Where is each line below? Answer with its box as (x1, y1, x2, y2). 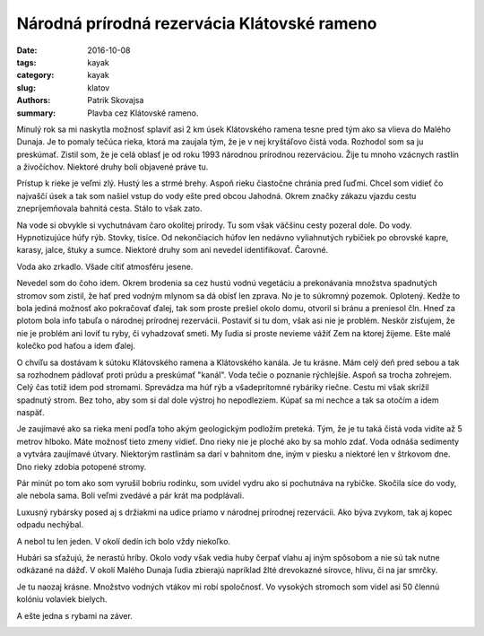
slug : (16, 82, 36, 93)
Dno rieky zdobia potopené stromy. (16, 461, 147, 472)
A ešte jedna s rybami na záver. (16, 610, 134, 621)
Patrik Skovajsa (87, 95, 144, 106)
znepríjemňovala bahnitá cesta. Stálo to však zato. (16, 203, 203, 214)
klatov (87, 82, 110, 93)
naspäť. (16, 407, 45, 418)
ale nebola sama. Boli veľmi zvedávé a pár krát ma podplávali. (16, 490, 245, 501)
